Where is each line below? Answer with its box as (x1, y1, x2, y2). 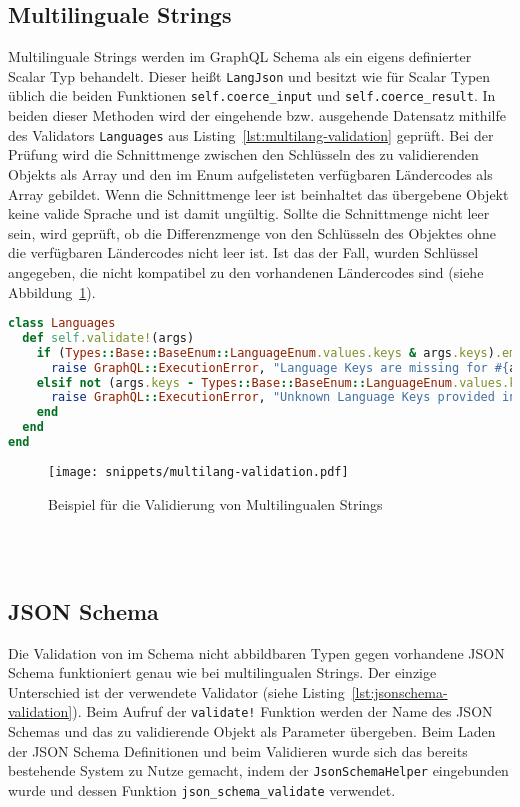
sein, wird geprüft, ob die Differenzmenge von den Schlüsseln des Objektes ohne (8, 222, 496, 243)
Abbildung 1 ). (8, 281, 96, 302)
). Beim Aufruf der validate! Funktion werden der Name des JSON (72, 701, 493, 722)
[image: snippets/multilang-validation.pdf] (48, 464, 349, 479)
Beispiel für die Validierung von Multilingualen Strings (48, 493, 383, 514)
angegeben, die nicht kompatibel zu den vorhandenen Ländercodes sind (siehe (8, 261, 484, 282)
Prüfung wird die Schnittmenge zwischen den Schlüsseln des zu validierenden (8, 144, 479, 165)
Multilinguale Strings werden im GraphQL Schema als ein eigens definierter (8, 46, 472, 67)
